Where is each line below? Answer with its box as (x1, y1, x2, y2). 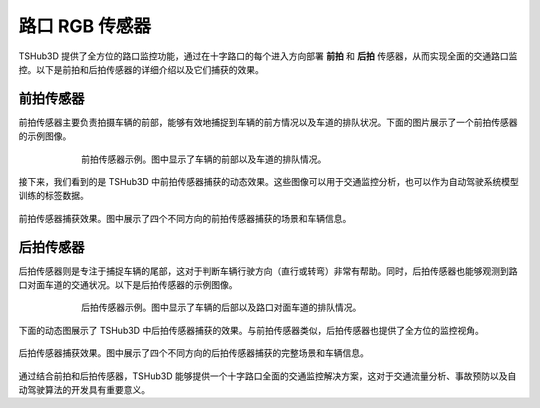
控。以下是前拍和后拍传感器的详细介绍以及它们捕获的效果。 (18, 63, 264, 75)
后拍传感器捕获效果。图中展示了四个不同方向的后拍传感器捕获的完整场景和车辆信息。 (18, 347, 369, 359)
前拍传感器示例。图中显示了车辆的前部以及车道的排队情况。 (81, 153, 327, 165)
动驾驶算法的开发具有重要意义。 (18, 384, 150, 396)
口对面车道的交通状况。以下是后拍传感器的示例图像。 (18, 279, 238, 291)
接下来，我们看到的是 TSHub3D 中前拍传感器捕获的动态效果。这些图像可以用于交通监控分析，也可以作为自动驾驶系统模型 (18, 176, 519, 188)
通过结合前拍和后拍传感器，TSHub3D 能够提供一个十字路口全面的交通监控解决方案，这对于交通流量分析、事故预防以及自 (18, 370, 517, 382)
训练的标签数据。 (18, 190, 89, 202)
